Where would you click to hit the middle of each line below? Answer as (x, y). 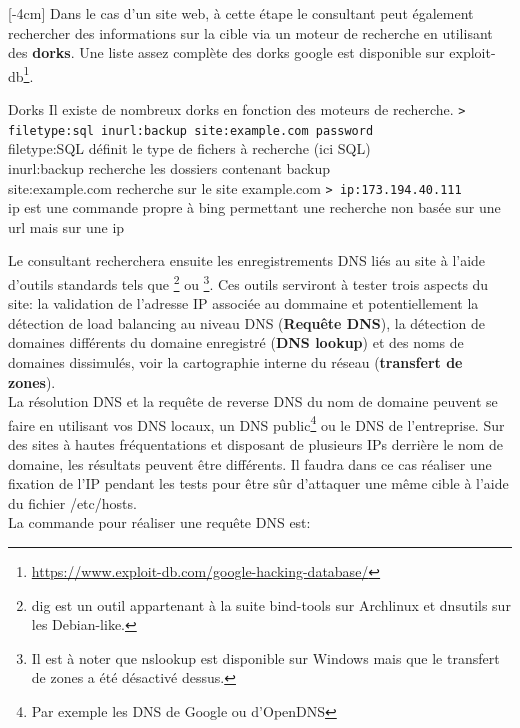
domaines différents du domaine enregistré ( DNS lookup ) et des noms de (236, 342)
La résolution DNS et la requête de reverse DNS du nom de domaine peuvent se (253, 401)
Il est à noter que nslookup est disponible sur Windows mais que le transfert (265, 657)
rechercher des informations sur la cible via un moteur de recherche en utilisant (250, 32)
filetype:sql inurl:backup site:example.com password (191, 130)
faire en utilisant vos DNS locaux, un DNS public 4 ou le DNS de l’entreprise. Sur (256, 423)
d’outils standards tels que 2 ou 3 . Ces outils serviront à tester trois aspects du (248, 282)
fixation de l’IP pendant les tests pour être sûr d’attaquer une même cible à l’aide (258, 483)
